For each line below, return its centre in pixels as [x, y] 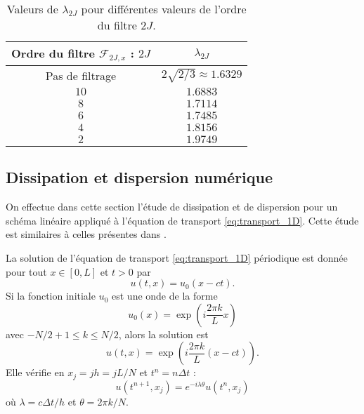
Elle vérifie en [35, 372]
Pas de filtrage [81, 75]
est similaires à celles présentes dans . [86, 234]
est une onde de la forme [165, 296]
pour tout [26, 271]
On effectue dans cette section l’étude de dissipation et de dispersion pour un [172, 207]
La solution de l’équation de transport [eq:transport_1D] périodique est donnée [177, 257]
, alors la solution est [163, 334]
